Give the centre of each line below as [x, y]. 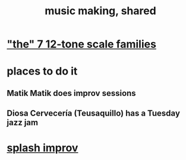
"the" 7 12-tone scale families [82, 44]
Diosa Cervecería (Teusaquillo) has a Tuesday [94, 113]
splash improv [42, 148]
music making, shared [100, 11]
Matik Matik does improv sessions [71, 93]
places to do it [42, 71]
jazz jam [22, 123]
